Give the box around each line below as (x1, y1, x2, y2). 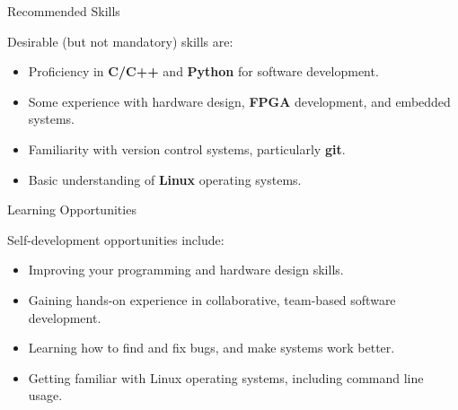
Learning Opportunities (7, 200, 137, 219)
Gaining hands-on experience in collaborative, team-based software (28, 290, 396, 309)
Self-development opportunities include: (7, 230, 225, 249)
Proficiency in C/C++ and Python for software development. (28, 62, 379, 81)
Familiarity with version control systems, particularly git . (28, 139, 346, 158)
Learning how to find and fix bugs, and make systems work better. (28, 338, 395, 357)
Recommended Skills (7, 2, 120, 20)
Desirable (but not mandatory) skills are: (7, 31, 233, 50)
